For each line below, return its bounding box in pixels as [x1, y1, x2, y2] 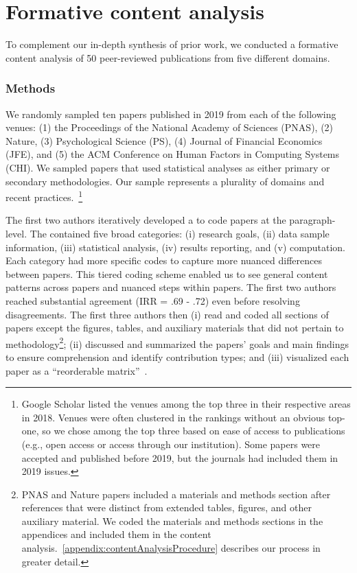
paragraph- [289, 213, 336, 227]
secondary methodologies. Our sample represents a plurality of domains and [5, 174, 325, 188]
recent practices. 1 [5, 188, 83, 204]
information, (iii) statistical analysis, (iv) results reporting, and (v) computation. [5, 239, 345, 254]
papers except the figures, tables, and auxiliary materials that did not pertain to [5, 320, 344, 335]
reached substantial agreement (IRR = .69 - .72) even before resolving [5, 293, 300, 307]
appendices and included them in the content [21, 527, 211, 541]
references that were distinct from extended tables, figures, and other [21, 500, 312, 515]
